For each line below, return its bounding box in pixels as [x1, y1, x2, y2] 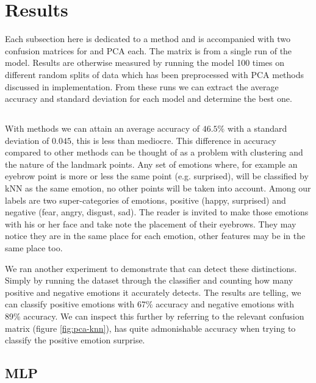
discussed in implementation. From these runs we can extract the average [5, 80, 279, 93]
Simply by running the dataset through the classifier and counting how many [5, 274, 293, 287]
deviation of [5, 134, 49, 146]
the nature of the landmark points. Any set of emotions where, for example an [5, 157, 298, 170]
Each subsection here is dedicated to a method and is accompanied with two [5, 32, 290, 45]
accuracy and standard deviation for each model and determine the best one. [5, 92, 292, 105]
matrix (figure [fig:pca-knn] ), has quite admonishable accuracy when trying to [5, 321, 296, 334]
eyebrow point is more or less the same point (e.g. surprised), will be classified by [5, 170, 309, 182]
